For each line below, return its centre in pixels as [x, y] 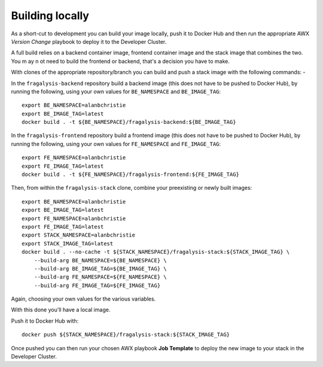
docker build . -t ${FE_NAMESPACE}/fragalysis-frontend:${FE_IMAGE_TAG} [130, 175]
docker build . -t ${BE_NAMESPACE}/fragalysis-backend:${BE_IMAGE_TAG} [129, 122]
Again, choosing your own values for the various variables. [83, 299]
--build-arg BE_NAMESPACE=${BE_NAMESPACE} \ [100, 260]
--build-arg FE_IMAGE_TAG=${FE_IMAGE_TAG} [97, 285]
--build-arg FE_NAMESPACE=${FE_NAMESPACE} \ [100, 277]
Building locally [50, 16]
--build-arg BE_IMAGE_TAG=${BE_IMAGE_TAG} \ [100, 269]
